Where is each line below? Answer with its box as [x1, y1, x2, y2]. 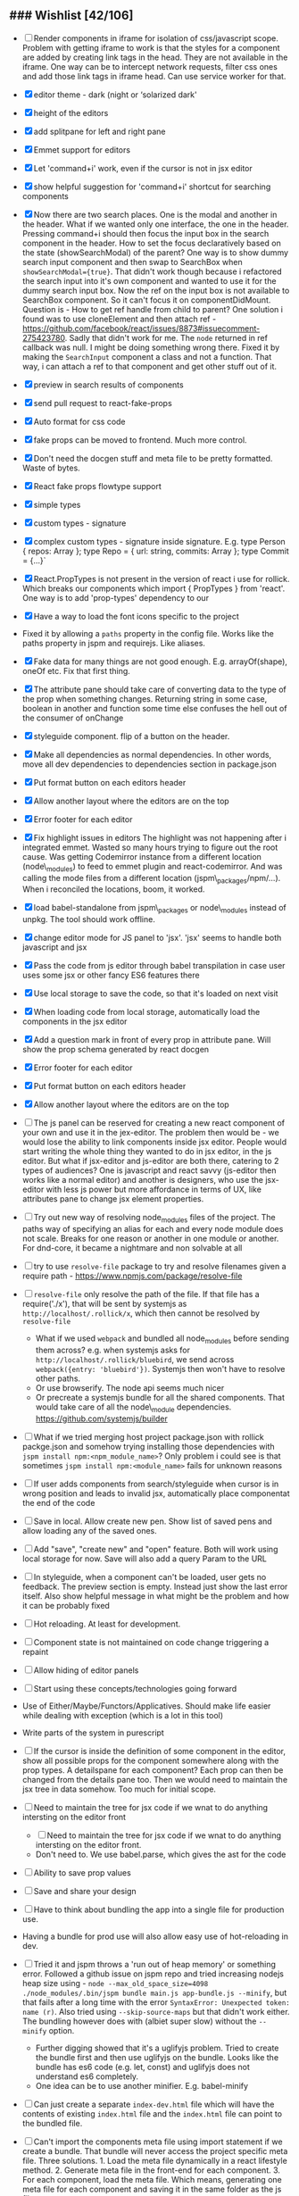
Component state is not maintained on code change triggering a [33, 1636, 270, 1647]
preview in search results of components [33, 379, 185, 390]
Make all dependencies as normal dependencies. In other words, [33, 749, 272, 760]
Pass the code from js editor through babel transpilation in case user [33, 961, 286, 971]
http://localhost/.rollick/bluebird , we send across [35, 1353, 235, 1365]
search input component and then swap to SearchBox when [21, 256, 243, 267]
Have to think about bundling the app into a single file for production [33, 1904, 285, 1915]
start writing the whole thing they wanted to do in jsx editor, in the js [21, 1146, 272, 1157]
